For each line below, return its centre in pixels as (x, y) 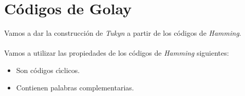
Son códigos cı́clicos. (48, 70)
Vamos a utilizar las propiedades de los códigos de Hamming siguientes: (117, 53)
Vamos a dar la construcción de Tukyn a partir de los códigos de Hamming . (123, 33)
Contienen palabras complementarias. (75, 87)
